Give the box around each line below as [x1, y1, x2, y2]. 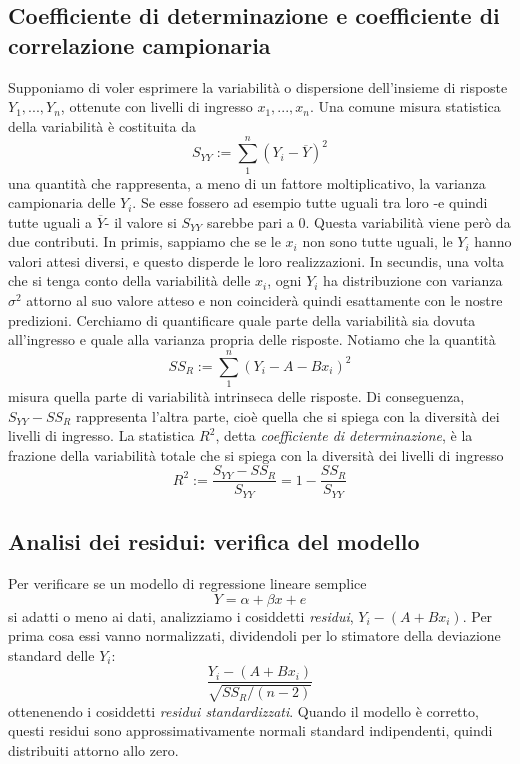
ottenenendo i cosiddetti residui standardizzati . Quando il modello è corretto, [8, 700, 479, 721]
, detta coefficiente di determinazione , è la [215, 425, 473, 446]
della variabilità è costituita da [8, 115, 196, 136]
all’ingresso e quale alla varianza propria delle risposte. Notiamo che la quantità [8, 329, 496, 350]
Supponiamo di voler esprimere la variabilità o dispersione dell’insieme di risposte [8, 76, 508, 97]
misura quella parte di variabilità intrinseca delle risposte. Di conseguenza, [8, 385, 465, 406]
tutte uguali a [8, 211, 93, 232]
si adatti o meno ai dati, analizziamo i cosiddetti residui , [8, 605, 354, 626]
